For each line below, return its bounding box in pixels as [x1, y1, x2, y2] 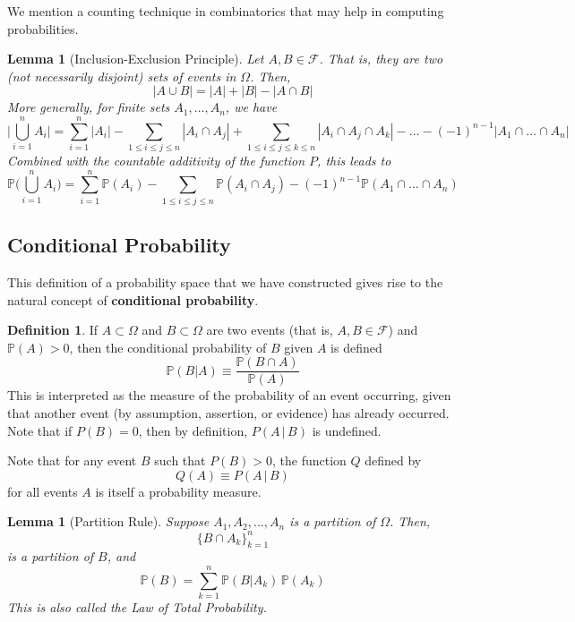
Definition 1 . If [7, 320, 99, 339]
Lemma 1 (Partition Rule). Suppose [7, 512, 210, 531]
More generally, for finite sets [7, 98, 170, 116]
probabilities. [7, 19, 79, 38]
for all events [7, 481, 78, 500]
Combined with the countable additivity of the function [7, 151, 305, 170]
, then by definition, [138, 421, 248, 439]
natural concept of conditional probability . [7, 290, 259, 309]
